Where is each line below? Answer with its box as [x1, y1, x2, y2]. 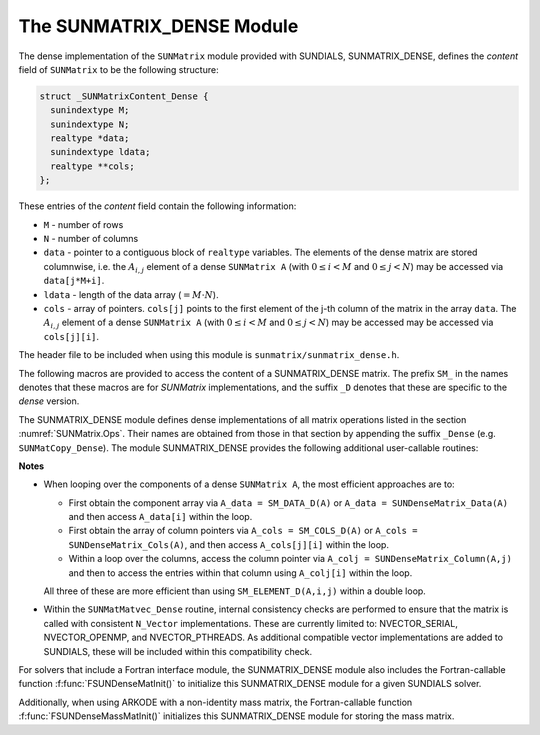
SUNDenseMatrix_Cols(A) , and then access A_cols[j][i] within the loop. [68, 538, 390, 550]
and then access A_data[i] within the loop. [68, 511, 253, 523]
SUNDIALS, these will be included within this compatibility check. [43, 645, 313, 657]
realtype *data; [50, 133, 130, 144]
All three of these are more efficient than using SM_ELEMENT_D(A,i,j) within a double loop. [43, 585, 427, 597]
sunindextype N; [50, 118, 130, 130]
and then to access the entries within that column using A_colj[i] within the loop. [68, 566, 413, 579]
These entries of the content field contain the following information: [18, 200, 297, 212]
